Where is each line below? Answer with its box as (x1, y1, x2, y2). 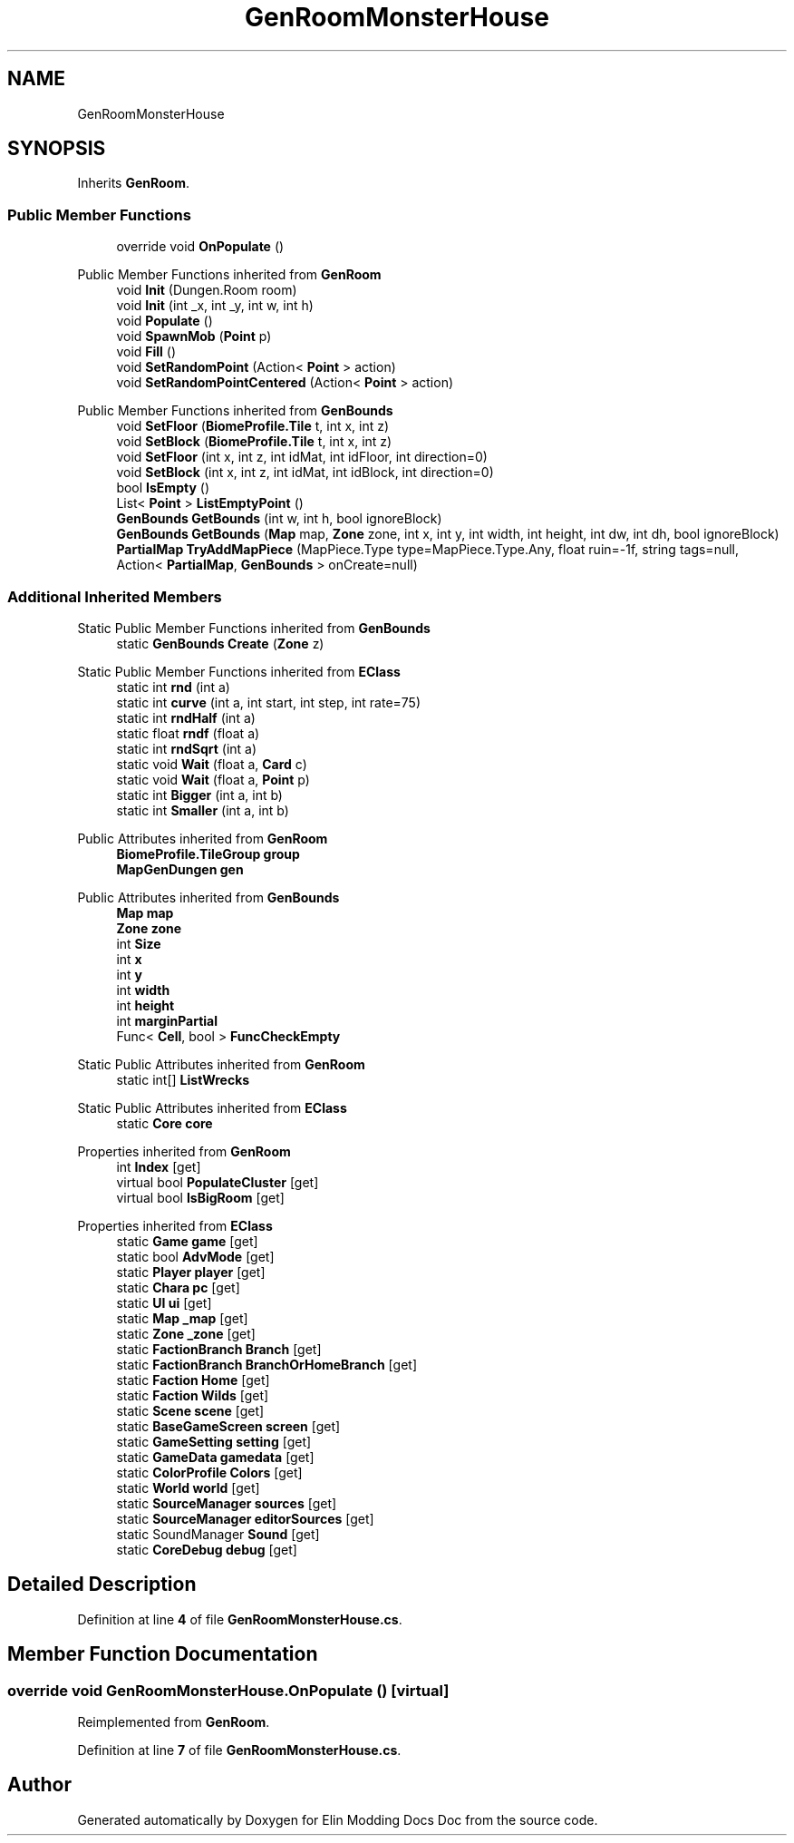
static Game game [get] (116, 1233, 258, 1249)
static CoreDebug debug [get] (116, 1541, 297, 1557)
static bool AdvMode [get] (116, 1248, 275, 1264)
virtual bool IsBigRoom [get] (116, 1189, 285, 1205)
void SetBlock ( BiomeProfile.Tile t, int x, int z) (116, 434, 392, 450)
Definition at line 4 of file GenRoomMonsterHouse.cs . (77, 1611, 402, 1627)
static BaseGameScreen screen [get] (116, 1418, 341, 1434)
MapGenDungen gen (116, 861, 244, 877)
